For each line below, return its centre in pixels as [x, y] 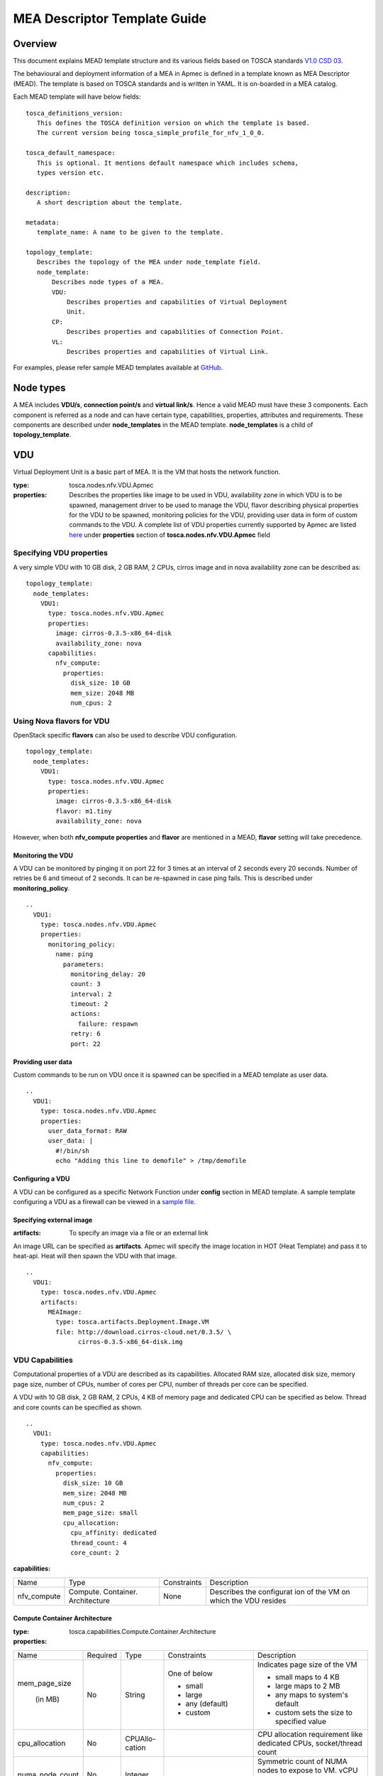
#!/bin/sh [73, 1150]
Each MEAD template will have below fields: [77, 97]
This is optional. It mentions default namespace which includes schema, [168, 163]
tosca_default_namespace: [71, 153]
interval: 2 [91, 994]
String [135, 1694]
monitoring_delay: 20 [108, 974]
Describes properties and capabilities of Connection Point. [175, 332]
